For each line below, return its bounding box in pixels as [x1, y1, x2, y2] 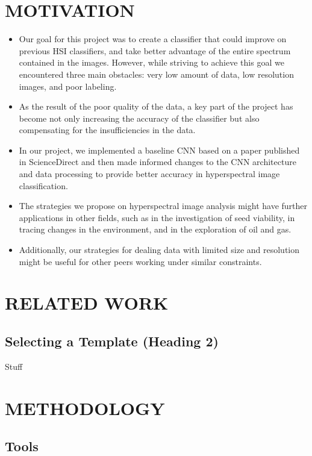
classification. [19, 179, 68, 192]
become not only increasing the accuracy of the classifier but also [19, 111, 260, 124]
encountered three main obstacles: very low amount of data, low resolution [19, 67, 294, 80]
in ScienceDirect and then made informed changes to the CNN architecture [19, 155, 296, 168]
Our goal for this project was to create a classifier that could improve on [19, 33, 287, 45]
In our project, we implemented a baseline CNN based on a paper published [19, 143, 300, 156]
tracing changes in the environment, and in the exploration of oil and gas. [19, 223, 292, 236]
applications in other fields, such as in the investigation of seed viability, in [19, 211, 295, 223]
